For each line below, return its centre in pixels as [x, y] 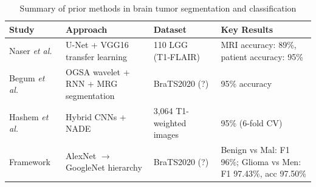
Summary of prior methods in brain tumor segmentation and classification [158, 8]
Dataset [170, 29]
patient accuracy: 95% [262, 57]
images [166, 134]
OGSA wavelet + [98, 71]
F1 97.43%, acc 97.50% [263, 173]
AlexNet [81, 155]
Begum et [27, 77]
